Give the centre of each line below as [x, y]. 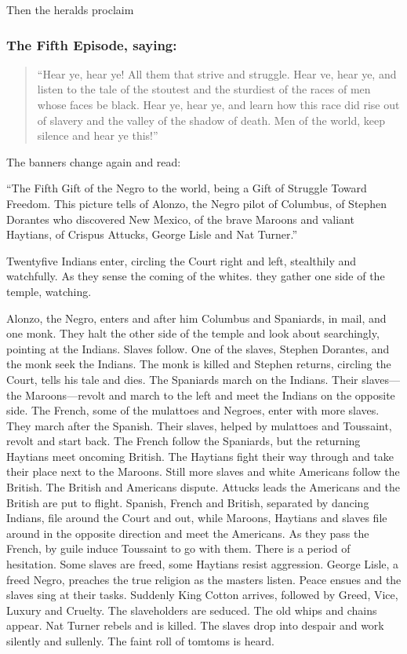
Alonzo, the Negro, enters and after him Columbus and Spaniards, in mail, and [196, 318]
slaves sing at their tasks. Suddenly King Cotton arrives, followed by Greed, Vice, [202, 595]
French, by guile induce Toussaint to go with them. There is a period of [178, 548]
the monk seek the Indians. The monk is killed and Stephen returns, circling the [199, 364]
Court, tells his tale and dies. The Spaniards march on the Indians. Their [182, 379]
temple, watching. [49, 291]
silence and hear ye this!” [98, 135]
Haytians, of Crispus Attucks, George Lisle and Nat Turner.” [152, 234]
